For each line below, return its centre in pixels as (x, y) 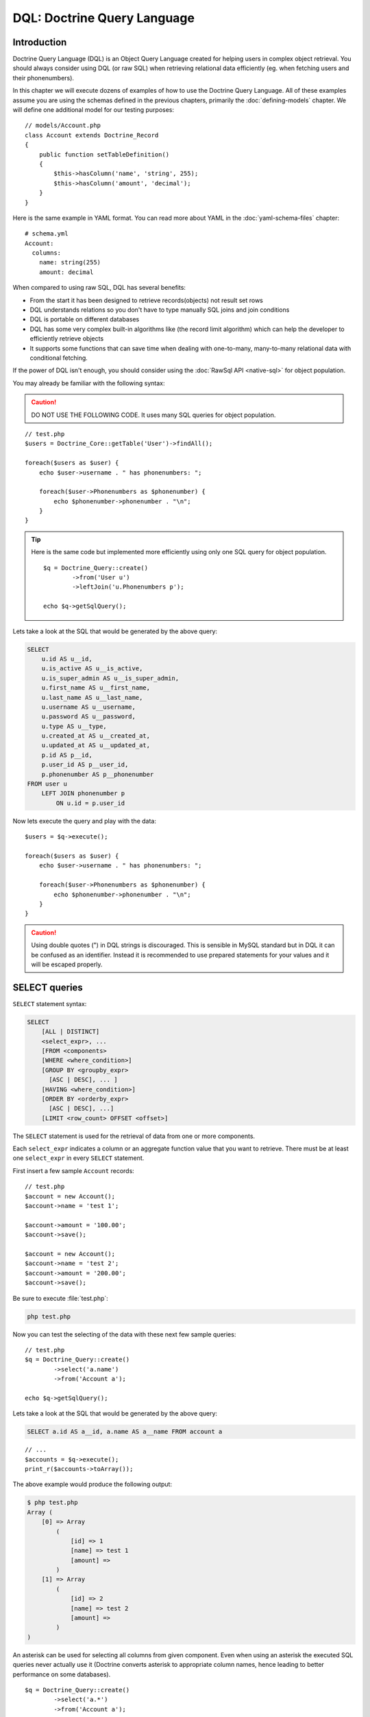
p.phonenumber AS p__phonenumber (98, 774)
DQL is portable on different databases (85, 319)
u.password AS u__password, (89, 717)
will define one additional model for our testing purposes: (94, 110)
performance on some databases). (62, 1674)
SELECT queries (48, 987)
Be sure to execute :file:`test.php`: (61, 1298)
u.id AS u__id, (67, 659)
